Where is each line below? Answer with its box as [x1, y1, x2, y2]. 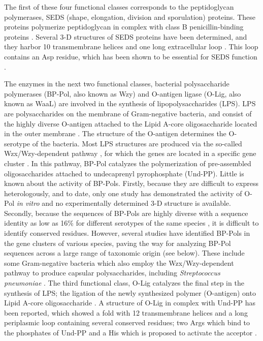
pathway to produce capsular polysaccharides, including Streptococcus [4, 267, 220, 278]
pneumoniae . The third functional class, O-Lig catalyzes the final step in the [4, 277, 244, 288]
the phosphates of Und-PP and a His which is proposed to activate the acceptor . [4, 327, 257, 337]
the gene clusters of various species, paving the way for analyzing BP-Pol [4, 237, 231, 248]
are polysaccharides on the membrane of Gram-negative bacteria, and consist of [4, 108, 252, 118]
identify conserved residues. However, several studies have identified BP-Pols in [4, 228, 250, 238]
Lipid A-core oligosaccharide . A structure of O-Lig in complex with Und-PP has [4, 297, 256, 308]
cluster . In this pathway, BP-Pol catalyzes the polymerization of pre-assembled [4, 158, 251, 168]
